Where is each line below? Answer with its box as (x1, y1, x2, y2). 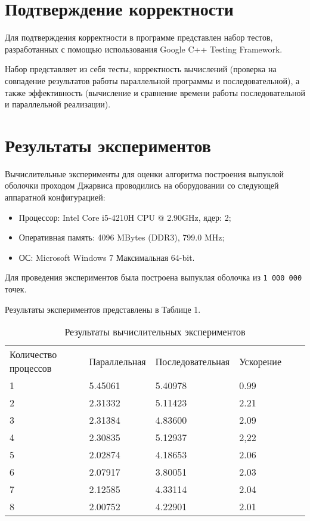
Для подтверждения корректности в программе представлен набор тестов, (5, 31, 273, 44)
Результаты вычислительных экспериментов (64, 325, 246, 339)
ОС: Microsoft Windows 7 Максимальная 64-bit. (18, 251, 195, 263)
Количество (10, 347, 57, 362)
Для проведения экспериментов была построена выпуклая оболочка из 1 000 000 (5, 271, 302, 283)
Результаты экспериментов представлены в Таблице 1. (5, 303, 201, 315)
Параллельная (89, 354, 146, 368)
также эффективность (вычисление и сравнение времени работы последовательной (5, 86, 305, 98)
